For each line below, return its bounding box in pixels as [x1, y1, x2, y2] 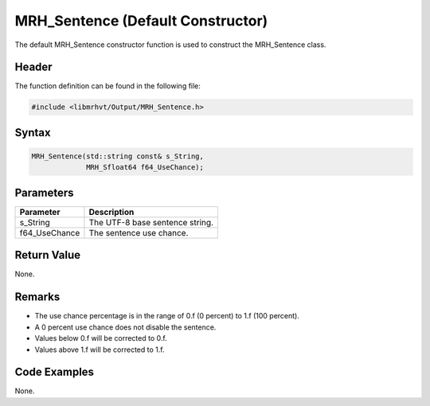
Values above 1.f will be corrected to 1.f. [34, 345, 165, 354]
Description [88, 206, 135, 217]
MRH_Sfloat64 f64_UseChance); [86, 163, 205, 172]
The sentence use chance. [88, 227, 189, 238]
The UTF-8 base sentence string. [88, 217, 214, 228]
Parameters [14, 185, 74, 199]
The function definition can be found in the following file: [14, 81, 201, 91]
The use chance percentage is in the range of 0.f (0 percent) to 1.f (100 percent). [34, 311, 300, 321]
